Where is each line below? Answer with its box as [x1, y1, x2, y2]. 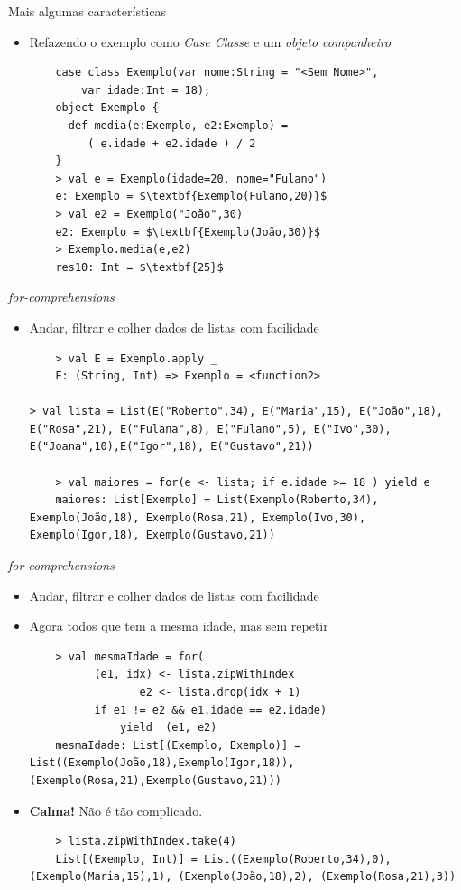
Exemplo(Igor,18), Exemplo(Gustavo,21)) [29, 529, 275, 542]
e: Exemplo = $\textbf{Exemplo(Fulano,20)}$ [55, 190, 327, 203]
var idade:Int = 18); [81, 83, 211, 97]
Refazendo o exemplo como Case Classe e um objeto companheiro [29, 32, 392, 51]
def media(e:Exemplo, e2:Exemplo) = [68, 118, 289, 132]
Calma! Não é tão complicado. [29, 801, 203, 820]
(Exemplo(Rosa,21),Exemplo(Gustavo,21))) [29, 773, 281, 787]
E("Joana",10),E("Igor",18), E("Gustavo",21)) [29, 440, 314, 454]
